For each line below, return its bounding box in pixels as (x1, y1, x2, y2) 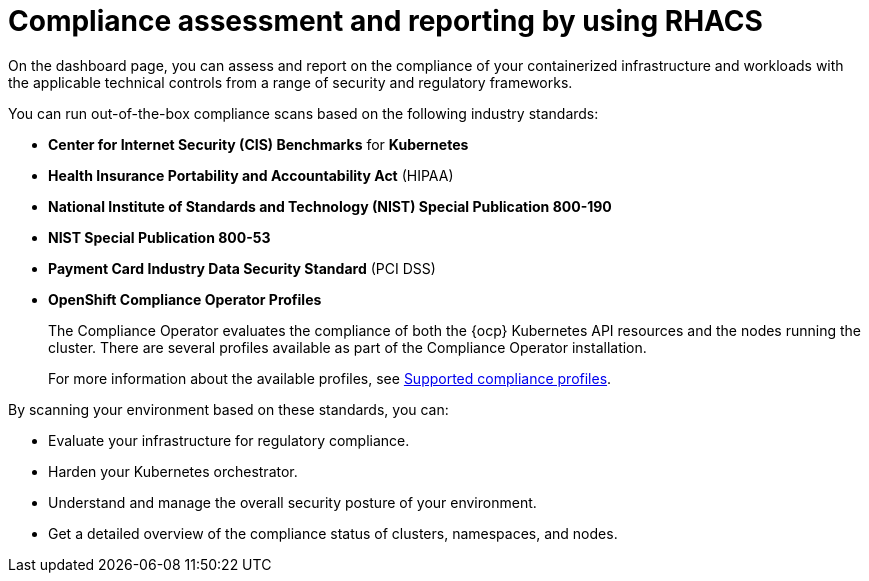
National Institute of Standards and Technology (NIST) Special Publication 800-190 (48, 197, 612, 215)
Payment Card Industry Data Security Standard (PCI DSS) (48, 259, 436, 277)
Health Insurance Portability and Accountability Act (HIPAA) (48, 166, 454, 184)
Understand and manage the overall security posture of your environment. (48, 493, 537, 511)
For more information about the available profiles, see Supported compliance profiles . (48, 369, 612, 387)
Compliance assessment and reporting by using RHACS (8, 4, 763, 38)
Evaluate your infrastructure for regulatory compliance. (48, 431, 410, 449)
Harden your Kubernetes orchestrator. (48, 462, 298, 480)
